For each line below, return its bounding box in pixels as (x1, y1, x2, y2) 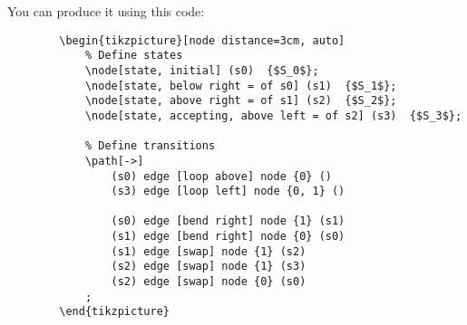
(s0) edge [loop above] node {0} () (111, 169, 332, 183)
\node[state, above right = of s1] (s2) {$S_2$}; (84, 94, 397, 108)
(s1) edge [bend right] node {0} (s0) (111, 230, 345, 244)
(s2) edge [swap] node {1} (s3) (111, 260, 306, 273)
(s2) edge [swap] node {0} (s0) (111, 275, 306, 289)
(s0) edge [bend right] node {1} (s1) (111, 215, 345, 228)
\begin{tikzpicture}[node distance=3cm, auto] (59, 33, 345, 47)
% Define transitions (84, 139, 216, 153)
